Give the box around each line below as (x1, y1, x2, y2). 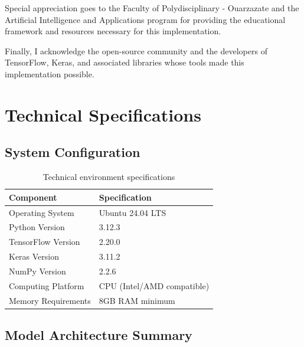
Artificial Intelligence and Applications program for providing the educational (5, 13, 286, 25)
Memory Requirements (9, 294, 91, 306)
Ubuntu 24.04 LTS (99, 206, 166, 218)
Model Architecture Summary (5, 326, 192, 344)
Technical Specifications (5, 102, 201, 126)
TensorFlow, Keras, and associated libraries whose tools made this (5, 56, 244, 68)
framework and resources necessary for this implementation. (5, 25, 221, 37)
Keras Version (9, 250, 60, 263)
